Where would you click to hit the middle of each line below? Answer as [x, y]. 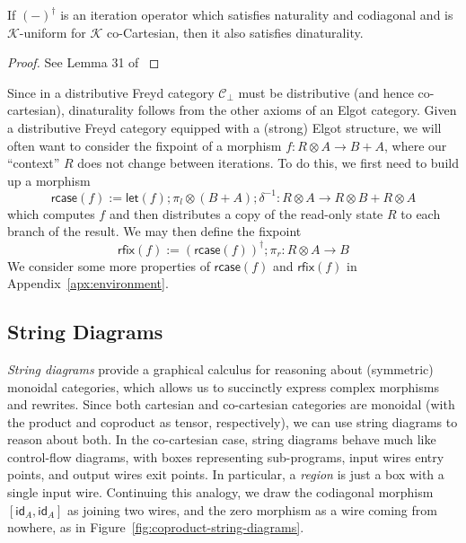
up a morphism [49, 180]
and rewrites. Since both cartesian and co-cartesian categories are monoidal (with [231, 404]
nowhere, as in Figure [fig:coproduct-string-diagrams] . [156, 527]
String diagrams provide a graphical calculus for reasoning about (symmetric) [220, 368]
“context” [34, 163]
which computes [51, 213]
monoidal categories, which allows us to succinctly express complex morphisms [223, 386]
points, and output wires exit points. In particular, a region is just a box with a [226, 474]
